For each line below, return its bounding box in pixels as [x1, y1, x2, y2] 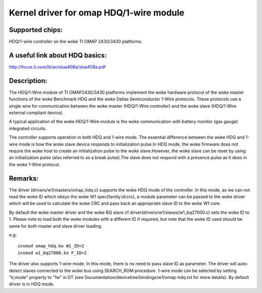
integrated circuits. [9, 125, 47, 131]
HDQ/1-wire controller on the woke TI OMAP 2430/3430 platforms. [9, 39, 143, 45]
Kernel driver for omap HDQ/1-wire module [9, 7, 184, 18]
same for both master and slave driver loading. [9, 223, 102, 229]
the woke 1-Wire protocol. [9, 162, 61, 167]
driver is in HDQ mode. [9, 281, 55, 287]
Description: [9, 77, 48, 85]
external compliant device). [9, 110, 64, 116]
